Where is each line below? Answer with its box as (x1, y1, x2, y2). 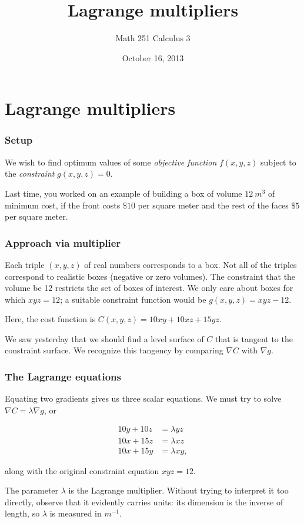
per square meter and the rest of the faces (138, 198, 289, 211)
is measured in (49, 507, 102, 519)
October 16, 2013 (122, 51, 184, 64)
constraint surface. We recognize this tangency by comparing (5, 344, 223, 356)
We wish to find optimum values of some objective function (5, 155, 217, 168)
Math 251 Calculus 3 (115, 32, 191, 44)
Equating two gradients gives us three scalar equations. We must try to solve (5, 392, 282, 405)
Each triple (5, 258, 45, 270)
